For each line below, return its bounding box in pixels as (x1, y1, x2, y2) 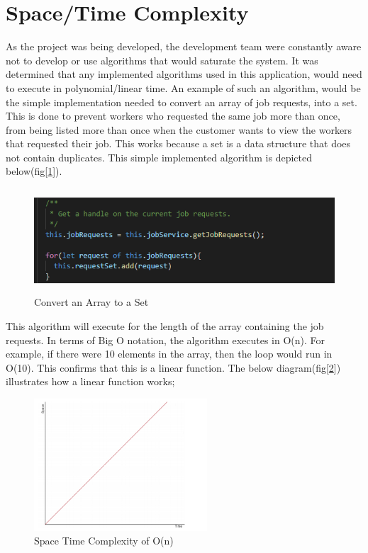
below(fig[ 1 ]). (6, 164, 62, 178)
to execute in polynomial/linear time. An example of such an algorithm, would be (6, 80, 361, 95)
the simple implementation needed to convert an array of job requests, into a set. (6, 94, 357, 109)
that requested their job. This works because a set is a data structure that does (6, 136, 351, 151)
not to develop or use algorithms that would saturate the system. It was (6, 52, 318, 67)
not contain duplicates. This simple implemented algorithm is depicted (6, 149, 313, 164)
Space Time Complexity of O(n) (34, 533, 174, 548)
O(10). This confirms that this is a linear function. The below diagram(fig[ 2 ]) (6, 360, 341, 375)
